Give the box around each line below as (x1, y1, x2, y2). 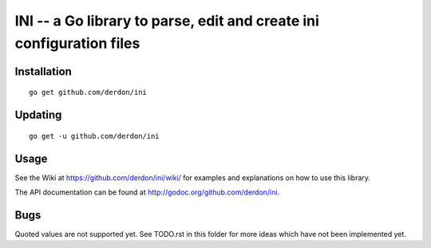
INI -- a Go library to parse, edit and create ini (14, 12, 319, 30)
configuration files (14, 34, 140, 52)
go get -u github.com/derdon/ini (29, 132, 160, 140)
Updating (14, 108, 62, 122)
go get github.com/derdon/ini (29, 88, 148, 97)
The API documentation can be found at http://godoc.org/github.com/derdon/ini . (14, 187, 279, 197)
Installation (14, 65, 72, 78)
